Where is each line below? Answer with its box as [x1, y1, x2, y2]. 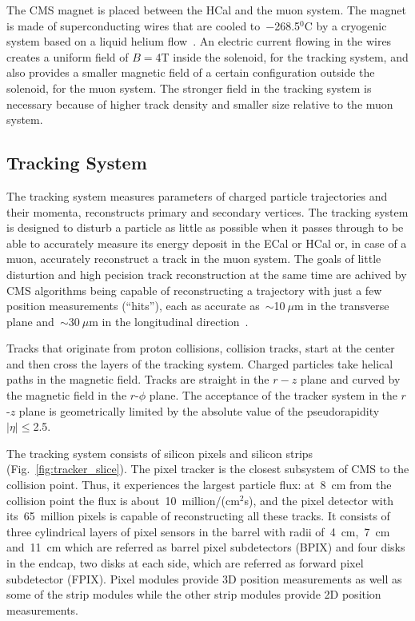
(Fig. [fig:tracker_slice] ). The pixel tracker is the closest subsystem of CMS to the [6, 460, 409, 477]
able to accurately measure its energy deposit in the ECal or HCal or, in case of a [6, 234, 407, 251]
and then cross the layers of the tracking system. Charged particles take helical [6, 355, 393, 372]
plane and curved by [300, 371, 401, 388]
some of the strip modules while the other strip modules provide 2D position [6, 586, 381, 603]
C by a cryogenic [304, 17, 387, 34]
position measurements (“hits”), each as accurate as [6, 297, 260, 314]
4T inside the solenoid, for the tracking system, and [155, 48, 409, 65]
